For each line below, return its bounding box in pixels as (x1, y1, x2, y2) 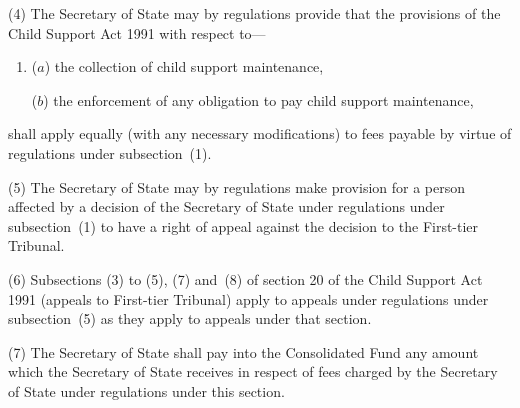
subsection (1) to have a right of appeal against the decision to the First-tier (8, 215, 479, 236)
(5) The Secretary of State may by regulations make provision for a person (8, 176, 466, 197)
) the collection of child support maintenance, (44, 56, 324, 77)
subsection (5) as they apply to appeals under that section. (8, 308, 372, 329)
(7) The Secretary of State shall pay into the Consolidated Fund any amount (8, 341, 479, 362)
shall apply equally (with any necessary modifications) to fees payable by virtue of (8, 123, 512, 144)
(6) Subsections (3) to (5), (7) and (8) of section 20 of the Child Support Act (8, 268, 483, 289)
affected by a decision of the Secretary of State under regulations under (8, 196, 445, 217)
